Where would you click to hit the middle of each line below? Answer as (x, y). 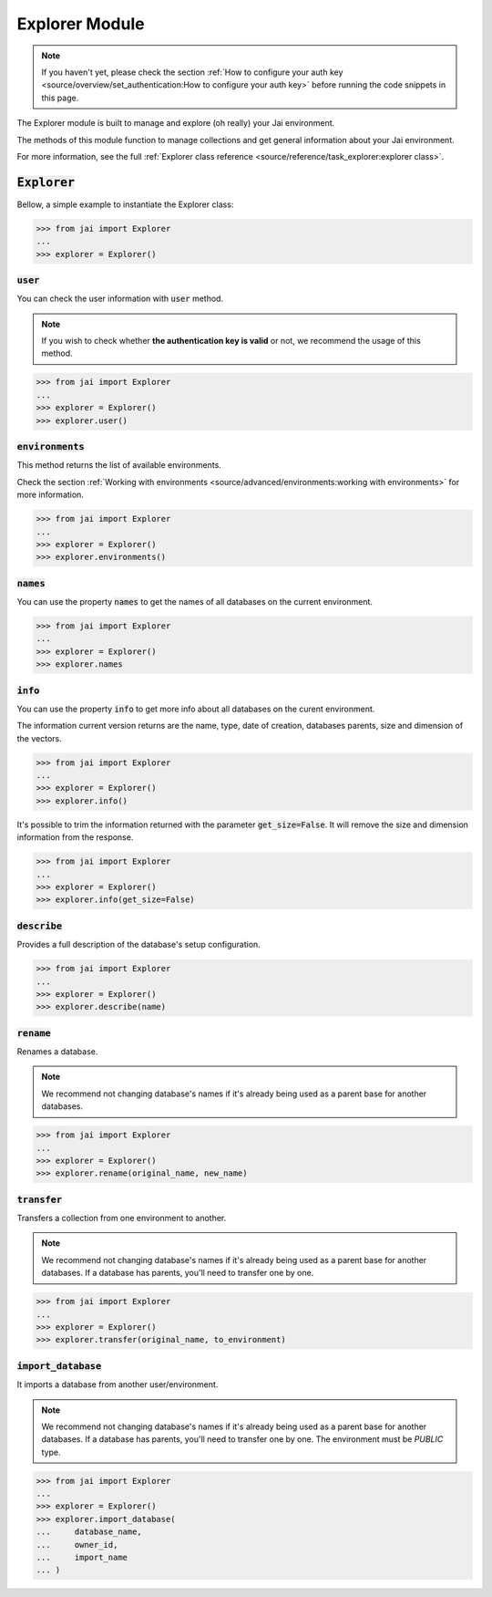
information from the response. (75, 837)
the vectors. (40, 738)
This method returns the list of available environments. (119, 465)
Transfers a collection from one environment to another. (122, 1218)
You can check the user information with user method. (120, 299)
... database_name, (89, 1532)
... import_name (82, 1558)
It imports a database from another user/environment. (118, 1384)
